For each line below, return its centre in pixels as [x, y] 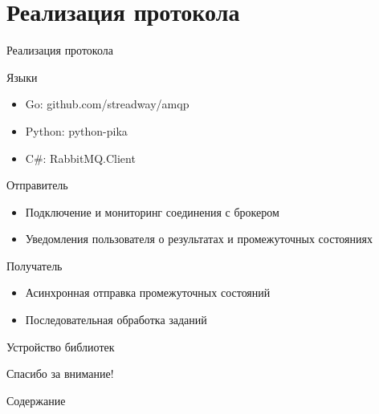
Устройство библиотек [61, 346]
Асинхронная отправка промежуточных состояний [148, 292]
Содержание [36, 400]
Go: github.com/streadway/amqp [107, 104]
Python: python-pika [76, 130]
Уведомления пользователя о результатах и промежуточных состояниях [199, 239]
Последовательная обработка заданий [116, 320]
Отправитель [37, 185]
